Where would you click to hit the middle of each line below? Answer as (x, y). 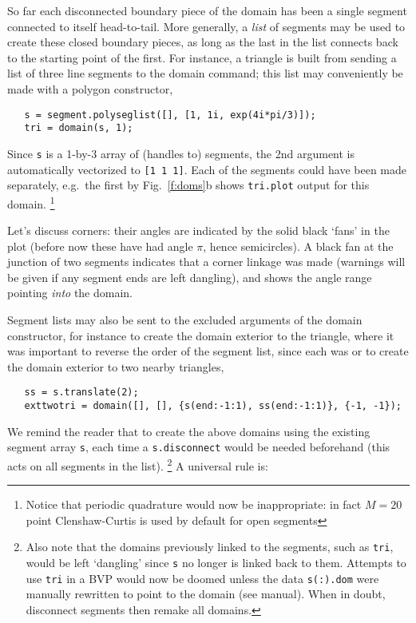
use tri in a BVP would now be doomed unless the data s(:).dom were (202, 578)
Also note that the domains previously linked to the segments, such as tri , (210, 547)
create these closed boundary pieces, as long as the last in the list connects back (203, 42)
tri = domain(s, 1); (79, 128)
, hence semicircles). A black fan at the (298, 246)
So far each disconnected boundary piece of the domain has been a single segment (207, 10)
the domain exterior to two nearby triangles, (116, 366)
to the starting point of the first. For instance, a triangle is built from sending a (202, 57)
